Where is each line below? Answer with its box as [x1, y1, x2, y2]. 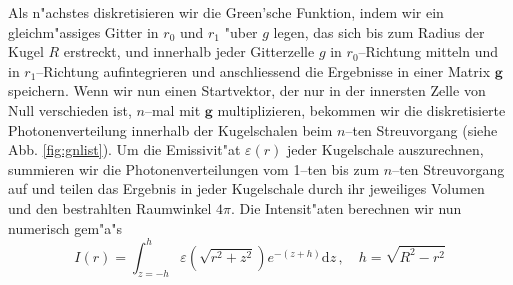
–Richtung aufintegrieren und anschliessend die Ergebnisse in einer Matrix [36, 60, 491, 81]
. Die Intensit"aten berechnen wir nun [230, 197, 462, 218]
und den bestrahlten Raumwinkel [8, 197, 212, 218]
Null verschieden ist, [8, 99, 132, 120]
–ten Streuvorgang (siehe [345, 119, 498, 140]
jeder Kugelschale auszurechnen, [287, 139, 484, 160]
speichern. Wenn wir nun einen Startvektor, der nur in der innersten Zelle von [8, 80, 486, 101]
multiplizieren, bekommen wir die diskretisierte [217, 99, 506, 120]
